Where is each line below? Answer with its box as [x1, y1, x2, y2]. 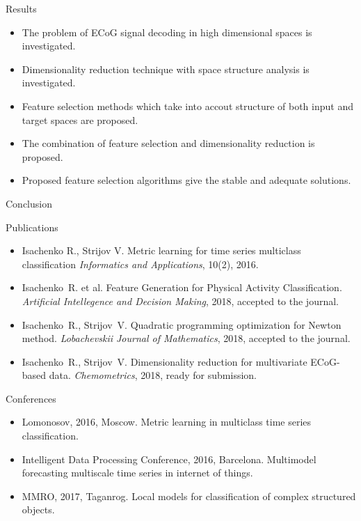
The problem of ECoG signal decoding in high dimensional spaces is [22, 24, 312, 39]
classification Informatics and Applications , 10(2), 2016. [22, 256, 259, 271]
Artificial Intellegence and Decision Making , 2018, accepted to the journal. [22, 293, 339, 308]
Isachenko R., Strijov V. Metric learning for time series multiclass [22, 243, 301, 258]
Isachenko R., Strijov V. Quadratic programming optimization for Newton [22, 317, 342, 332]
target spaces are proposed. [22, 112, 138, 127]
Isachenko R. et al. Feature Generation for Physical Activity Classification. [22, 280, 342, 295]
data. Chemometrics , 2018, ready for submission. [49, 368, 257, 382]
